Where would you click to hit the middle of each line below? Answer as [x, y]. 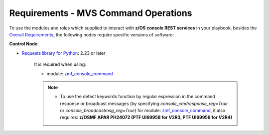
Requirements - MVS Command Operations [101, 13]
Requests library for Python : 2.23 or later [64, 53]
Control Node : [24, 44]
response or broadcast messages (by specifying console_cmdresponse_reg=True [144, 103]
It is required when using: [60, 64]
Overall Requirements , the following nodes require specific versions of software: [92, 34]
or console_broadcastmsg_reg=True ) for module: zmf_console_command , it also [143, 111]
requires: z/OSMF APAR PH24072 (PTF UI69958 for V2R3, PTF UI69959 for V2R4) [146, 118]
